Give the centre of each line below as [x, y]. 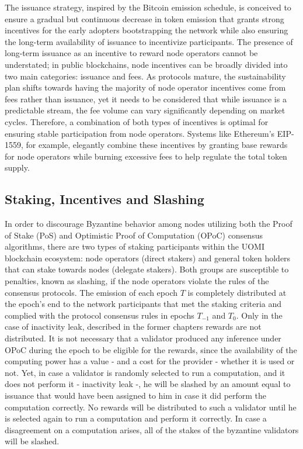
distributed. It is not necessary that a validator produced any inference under [143, 338]
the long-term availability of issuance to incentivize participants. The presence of [149, 41]
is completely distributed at [237, 292]
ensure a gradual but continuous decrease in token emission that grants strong [144, 18]
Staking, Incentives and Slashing [105, 199]
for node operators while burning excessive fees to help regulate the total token [146, 156]
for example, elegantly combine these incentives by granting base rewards [157, 145]
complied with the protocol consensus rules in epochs [100, 315]
